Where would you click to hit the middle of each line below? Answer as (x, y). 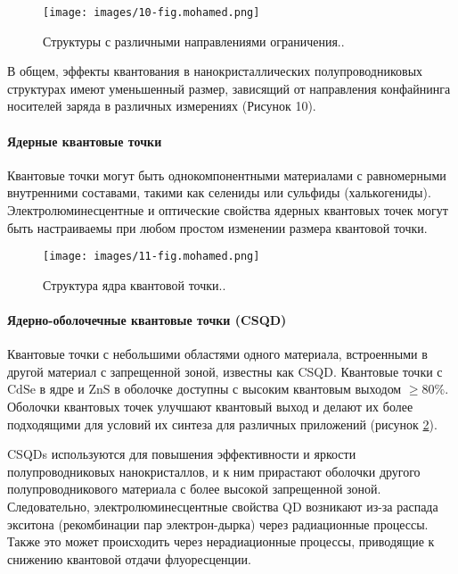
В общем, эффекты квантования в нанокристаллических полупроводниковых (215, 71)
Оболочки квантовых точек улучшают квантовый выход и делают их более (210, 407)
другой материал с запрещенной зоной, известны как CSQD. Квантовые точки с (225, 371)
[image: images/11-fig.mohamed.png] (151, 257)
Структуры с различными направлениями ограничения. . (194, 41)
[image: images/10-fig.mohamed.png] (151, 12)
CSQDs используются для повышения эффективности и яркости (182, 454)
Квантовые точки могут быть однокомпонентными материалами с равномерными (227, 175)
